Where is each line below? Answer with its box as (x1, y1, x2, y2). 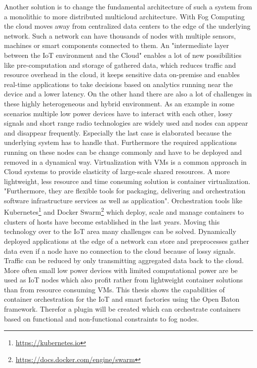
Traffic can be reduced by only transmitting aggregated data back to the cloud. (4, 255, 244, 266)
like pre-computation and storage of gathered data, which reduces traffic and (4, 59, 236, 70)
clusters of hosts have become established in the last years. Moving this (4, 216, 220, 227)
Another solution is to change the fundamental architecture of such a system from (4, 1, 252, 11)
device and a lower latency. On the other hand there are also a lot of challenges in (4, 89, 252, 99)
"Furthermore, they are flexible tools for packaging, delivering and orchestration (4, 185, 246, 196)
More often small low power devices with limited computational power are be (4, 265, 238, 275)
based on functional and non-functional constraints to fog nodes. (4, 313, 199, 323)
